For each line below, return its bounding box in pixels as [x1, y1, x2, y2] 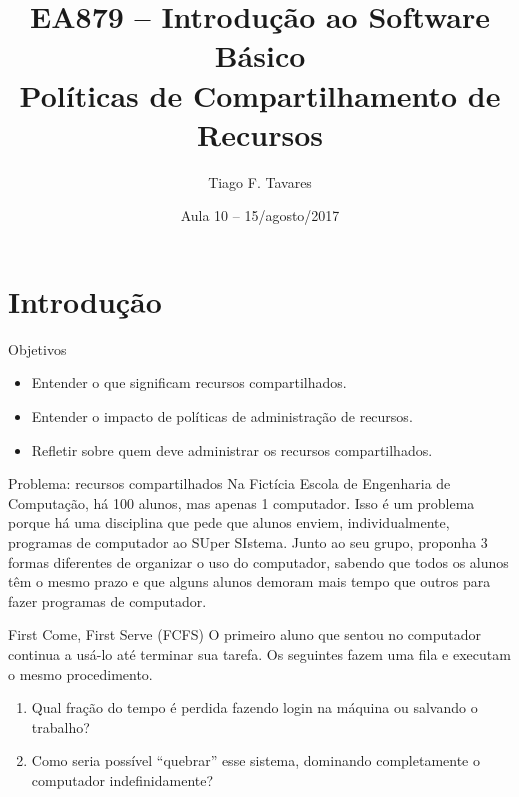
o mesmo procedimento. [8, 663, 153, 684]
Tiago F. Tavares [208, 171, 312, 192]
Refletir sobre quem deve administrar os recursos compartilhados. [31, 439, 433, 460]
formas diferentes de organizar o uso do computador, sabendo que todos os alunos [8, 551, 509, 572]
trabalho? [31, 716, 90, 737]
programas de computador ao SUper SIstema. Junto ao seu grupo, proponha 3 [8, 531, 488, 552]
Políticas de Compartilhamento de [19, 74, 501, 115]
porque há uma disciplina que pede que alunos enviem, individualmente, [8, 512, 450, 533]
